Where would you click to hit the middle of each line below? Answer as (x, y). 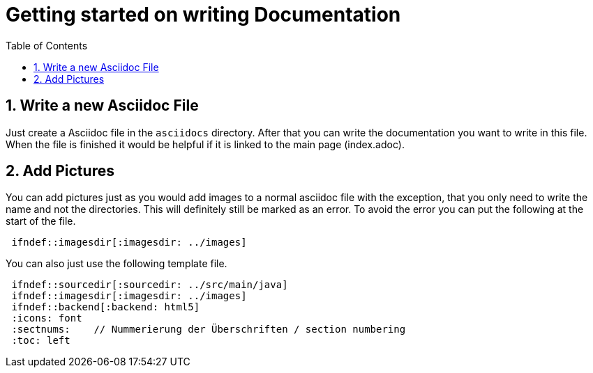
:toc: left (41, 341)
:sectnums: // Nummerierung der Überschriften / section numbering (209, 330)
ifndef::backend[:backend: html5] (106, 307)
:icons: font (47, 318)
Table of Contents (47, 45)
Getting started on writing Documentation (203, 15)
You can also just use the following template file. (117, 264)
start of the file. (41, 221)
